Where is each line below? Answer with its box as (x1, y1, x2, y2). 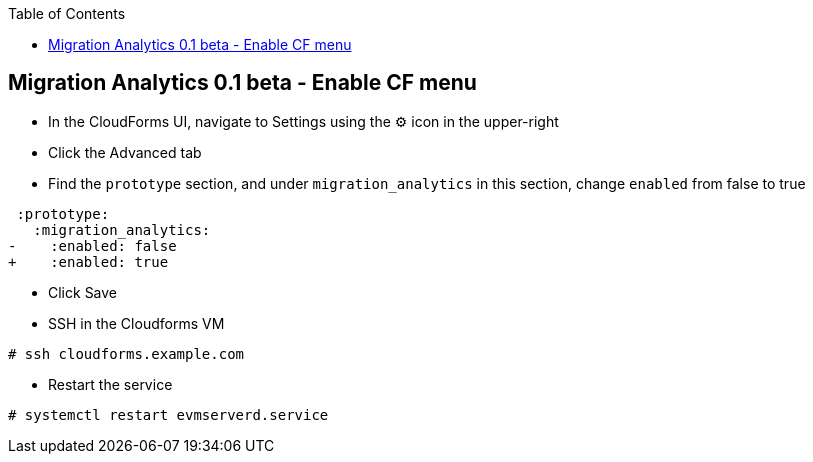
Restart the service (48, 375, 173, 393)
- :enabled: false (8, 237, 177, 254)
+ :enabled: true (8, 253, 169, 270)
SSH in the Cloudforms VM (48, 314, 225, 332)
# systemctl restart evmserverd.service (8, 406, 329, 423)
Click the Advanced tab (48, 143, 202, 161)
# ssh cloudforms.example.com (8, 345, 245, 362)
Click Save (48, 283, 118, 301)
